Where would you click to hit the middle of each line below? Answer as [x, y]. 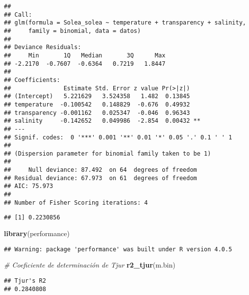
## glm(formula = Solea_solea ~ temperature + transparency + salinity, [125, 23]
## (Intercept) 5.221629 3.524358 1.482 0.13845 [97, 96]
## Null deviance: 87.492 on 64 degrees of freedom [100, 170]
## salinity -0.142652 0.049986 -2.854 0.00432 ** [102, 121]
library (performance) [37, 233]
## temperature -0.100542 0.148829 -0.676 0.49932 [97, 104]
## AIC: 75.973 [29, 186]
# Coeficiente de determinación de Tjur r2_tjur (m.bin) [90, 265]
